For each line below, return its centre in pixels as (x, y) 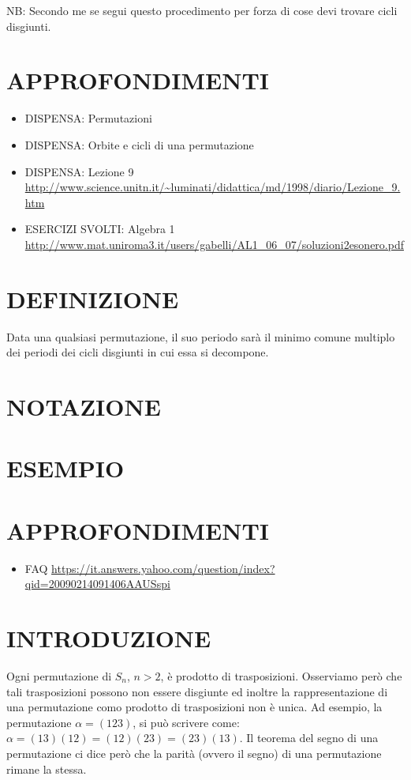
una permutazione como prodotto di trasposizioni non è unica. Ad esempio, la (194, 707)
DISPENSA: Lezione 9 (79, 171)
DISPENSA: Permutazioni (88, 118)
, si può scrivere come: (186, 722)
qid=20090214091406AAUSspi (97, 584)
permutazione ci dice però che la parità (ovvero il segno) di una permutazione (194, 753)
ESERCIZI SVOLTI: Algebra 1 (100, 229)
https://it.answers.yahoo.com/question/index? (163, 568)
